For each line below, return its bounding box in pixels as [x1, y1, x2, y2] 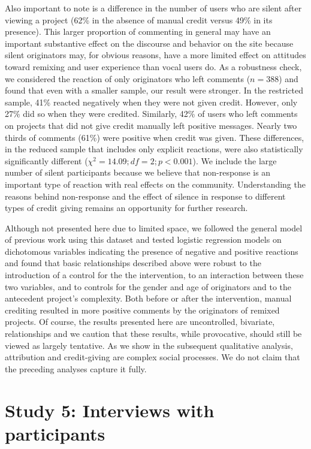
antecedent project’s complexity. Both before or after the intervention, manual [5, 292, 292, 305]
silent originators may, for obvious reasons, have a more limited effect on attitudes [5, 49, 306, 61]
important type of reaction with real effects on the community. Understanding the [5, 177, 306, 190]
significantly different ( [5, 154, 88, 167]
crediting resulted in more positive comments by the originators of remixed [5, 303, 280, 316]
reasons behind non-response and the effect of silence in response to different [5, 189, 286, 202]
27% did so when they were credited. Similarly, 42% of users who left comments [5, 107, 298, 120]
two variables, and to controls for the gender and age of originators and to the [5, 280, 292, 293]
